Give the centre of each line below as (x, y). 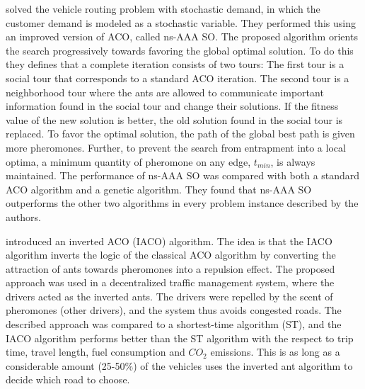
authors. (23, 216)
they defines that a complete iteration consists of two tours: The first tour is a (175, 64)
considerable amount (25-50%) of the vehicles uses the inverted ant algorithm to (179, 365)
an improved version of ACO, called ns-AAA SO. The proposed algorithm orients (182, 36)
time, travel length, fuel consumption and (95, 352)
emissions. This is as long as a (275, 352)
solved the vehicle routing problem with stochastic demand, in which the (163, 9)
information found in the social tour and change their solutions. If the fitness (172, 106)
